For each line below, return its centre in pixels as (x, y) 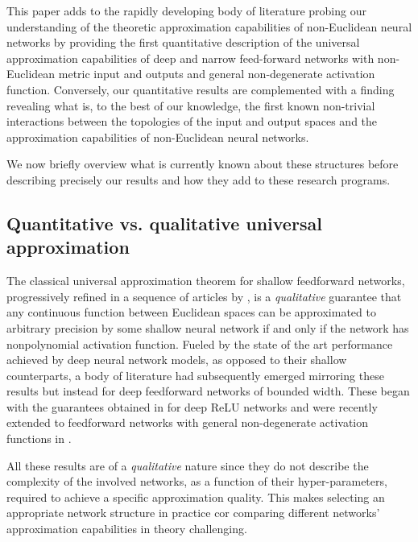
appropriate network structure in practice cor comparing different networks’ (193, 513)
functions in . (39, 439)
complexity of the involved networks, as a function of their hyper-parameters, (197, 481)
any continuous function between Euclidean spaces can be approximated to (191, 312)
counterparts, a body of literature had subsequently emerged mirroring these (195, 375)
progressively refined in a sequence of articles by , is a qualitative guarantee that (204, 296)
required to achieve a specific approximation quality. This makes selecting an (196, 496)
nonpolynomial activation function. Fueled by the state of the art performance (200, 343)
